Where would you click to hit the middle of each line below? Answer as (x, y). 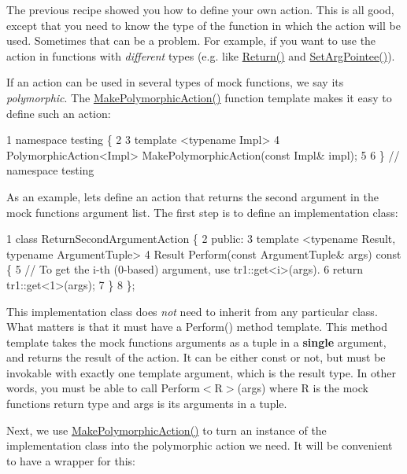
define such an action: (59, 113)
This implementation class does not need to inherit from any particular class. (192, 311)
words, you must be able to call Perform (103, 388)
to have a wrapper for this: (71, 460)
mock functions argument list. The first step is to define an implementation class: (202, 212)
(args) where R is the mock (303, 388)
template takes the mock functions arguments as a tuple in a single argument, (196, 342)
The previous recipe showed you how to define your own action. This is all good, (200, 9)
